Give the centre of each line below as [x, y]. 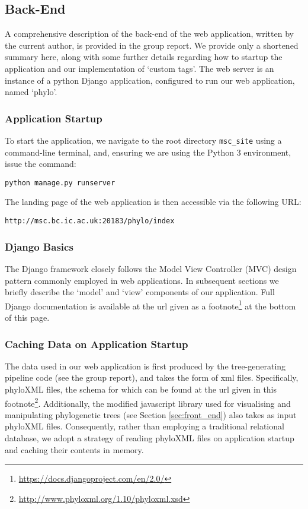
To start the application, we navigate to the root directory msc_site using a [143, 140]
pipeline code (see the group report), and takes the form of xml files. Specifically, [152, 377]
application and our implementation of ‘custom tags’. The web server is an [139, 68]
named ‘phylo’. [31, 92]
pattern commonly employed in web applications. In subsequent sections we [142, 280]
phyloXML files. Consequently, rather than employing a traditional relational [145, 426]
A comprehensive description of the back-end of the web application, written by [149, 34]
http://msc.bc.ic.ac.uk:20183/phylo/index [90, 221]
